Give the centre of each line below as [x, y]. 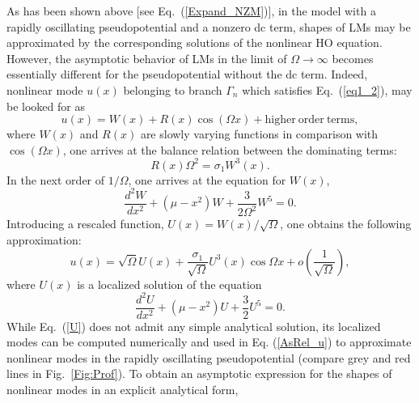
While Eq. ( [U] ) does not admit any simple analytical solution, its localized [194, 326]
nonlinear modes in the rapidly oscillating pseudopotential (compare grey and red [209, 357]
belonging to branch [173, 89]
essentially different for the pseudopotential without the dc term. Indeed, [187, 74]
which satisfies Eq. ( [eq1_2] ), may [327, 89]
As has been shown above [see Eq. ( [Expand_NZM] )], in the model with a [191, 11]
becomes [353, 58]
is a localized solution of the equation [169, 284]
